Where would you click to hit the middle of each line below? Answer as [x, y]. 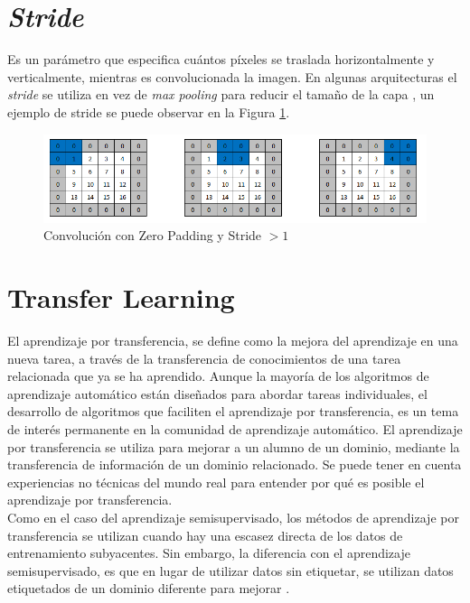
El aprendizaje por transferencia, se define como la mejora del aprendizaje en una [233, 341]
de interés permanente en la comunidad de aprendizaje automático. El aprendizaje [235, 429]
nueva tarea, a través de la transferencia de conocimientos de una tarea [204, 358]
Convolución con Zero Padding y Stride [153, 235]
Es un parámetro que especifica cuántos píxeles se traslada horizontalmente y [221, 59]
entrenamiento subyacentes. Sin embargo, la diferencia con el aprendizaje [209, 553]
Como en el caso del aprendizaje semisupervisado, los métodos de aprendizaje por [233, 517]
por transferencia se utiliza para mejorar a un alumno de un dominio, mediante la [234, 446]
